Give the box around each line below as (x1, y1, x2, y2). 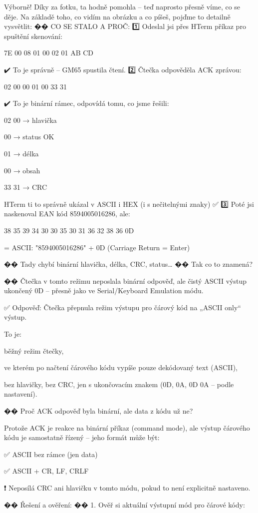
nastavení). (4, 389, 37, 399)
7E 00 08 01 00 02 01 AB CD (4, 47, 94, 58)
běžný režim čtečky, (4, 345, 64, 356)
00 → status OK (4, 131, 54, 142)
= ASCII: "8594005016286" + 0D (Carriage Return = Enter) (4, 242, 190, 252)
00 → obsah (4, 165, 40, 175)
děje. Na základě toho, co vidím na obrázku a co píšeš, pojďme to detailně (4, 11, 231, 21)
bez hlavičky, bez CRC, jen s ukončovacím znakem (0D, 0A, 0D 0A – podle (4, 379, 234, 389)
